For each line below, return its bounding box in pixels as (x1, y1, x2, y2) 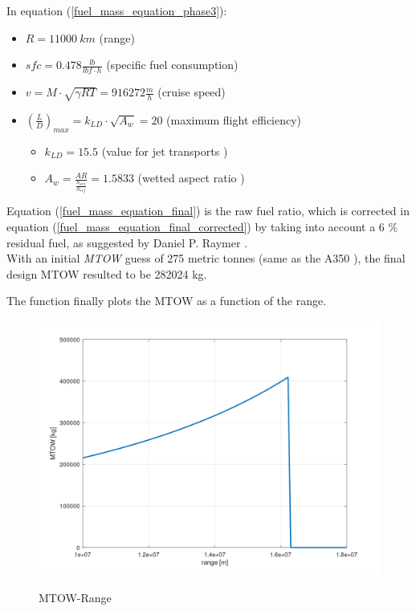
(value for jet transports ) (101, 142, 228, 159)
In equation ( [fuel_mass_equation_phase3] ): (6, 2, 227, 18)
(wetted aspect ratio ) (137, 169, 245, 186)
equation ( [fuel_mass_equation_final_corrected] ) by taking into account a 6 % (6, 218, 398, 234)
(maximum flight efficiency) (166, 111, 302, 128)
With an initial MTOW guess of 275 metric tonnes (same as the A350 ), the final (6, 250, 406, 267)
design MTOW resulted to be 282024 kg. (6, 265, 207, 282)
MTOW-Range (39, 589, 112, 606)
